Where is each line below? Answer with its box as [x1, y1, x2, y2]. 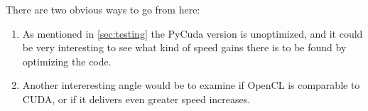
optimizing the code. [22, 53, 112, 68]
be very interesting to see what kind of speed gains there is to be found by [22, 40, 347, 55]
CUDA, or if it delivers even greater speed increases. [22, 91, 251, 106]
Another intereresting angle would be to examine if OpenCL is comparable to [22, 78, 360, 92]
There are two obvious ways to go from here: [6, 2, 200, 16]
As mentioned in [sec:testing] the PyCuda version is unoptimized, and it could [22, 26, 363, 41]
